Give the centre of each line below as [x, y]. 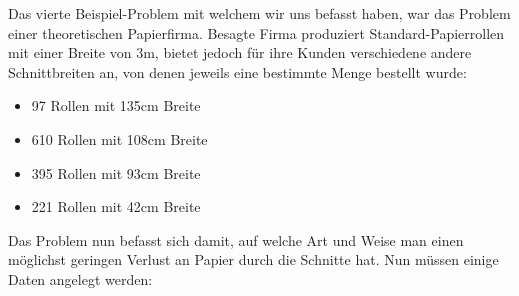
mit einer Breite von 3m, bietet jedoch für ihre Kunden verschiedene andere [240, 52]
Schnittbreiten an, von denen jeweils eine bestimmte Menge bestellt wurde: [237, 71]
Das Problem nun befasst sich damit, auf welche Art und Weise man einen [236, 239]
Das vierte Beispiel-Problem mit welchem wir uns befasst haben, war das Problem [259, 13]
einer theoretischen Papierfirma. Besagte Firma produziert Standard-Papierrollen [256, 32]
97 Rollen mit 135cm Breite [116, 105]
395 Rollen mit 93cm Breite [116, 172]
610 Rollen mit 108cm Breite [119, 138]
